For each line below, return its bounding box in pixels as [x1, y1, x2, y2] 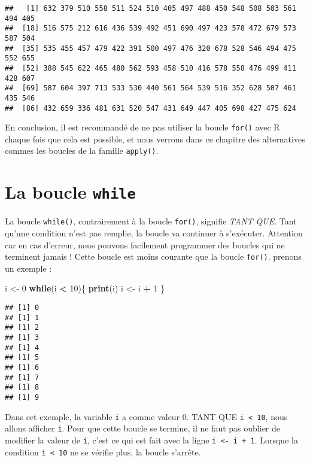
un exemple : [5, 262, 52, 274]
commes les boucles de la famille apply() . [5, 144, 159, 157]
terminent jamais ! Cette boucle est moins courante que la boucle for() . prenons [5, 250, 302, 263]
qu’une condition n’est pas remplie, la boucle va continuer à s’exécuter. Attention [5, 227, 303, 239]
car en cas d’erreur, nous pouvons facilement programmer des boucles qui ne [5, 238, 285, 251]
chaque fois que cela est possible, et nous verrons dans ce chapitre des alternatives [5, 132, 305, 145]
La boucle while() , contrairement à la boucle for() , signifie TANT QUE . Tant [5, 215, 297, 227]
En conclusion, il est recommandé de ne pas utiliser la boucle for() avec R [5, 121, 280, 133]
